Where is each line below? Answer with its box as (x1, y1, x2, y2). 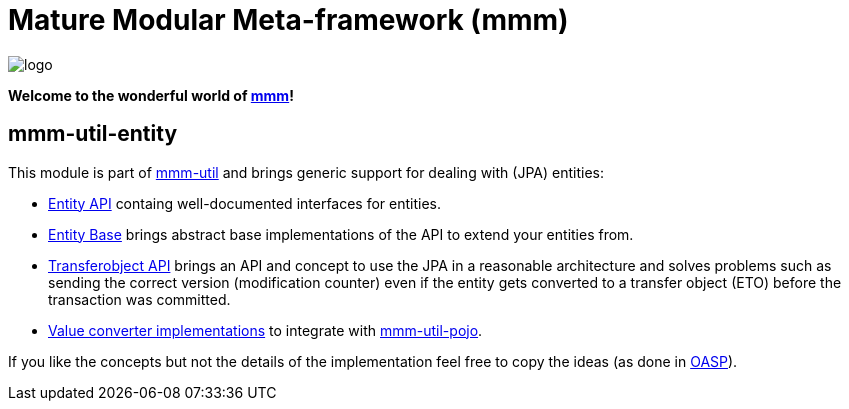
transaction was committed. (48, 290, 231, 308)
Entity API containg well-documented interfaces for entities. (48, 194, 442, 212)
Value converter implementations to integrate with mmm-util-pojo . (48, 321, 483, 339)
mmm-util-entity (8, 121, 178, 147)
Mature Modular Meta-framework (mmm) (8, 3, 569, 37)
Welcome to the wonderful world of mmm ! (8, 86, 294, 104)
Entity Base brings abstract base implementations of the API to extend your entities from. (48, 225, 634, 243)
